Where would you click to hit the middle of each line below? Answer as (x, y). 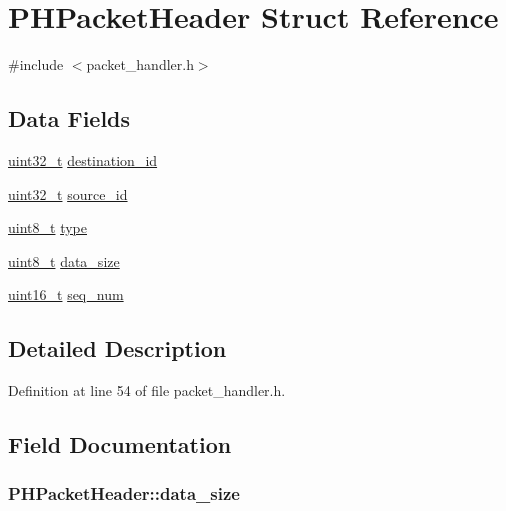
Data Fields (69, 118)
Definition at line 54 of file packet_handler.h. (147, 390)
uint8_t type (47, 227)
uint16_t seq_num (66, 294)
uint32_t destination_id (83, 159)
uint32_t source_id (68, 193)
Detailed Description (117, 348)
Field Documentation (120, 444)
